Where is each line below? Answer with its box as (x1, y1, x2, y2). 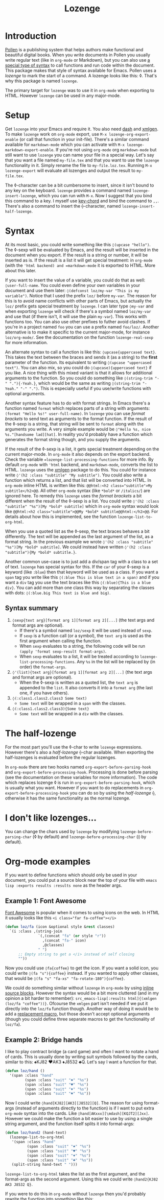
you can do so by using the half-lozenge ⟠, (70, 790, 156, 796)
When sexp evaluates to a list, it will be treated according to (19, 653, 139, 659)
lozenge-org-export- (109, 132, 151, 137)
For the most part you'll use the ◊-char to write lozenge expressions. (5, 744, 142, 750)
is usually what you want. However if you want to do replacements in (5, 784, 144, 791)
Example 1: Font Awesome (5, 896, 87, 905)
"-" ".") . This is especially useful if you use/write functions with (20, 385, 151, 391)
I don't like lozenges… (5, 812, 97, 823)
